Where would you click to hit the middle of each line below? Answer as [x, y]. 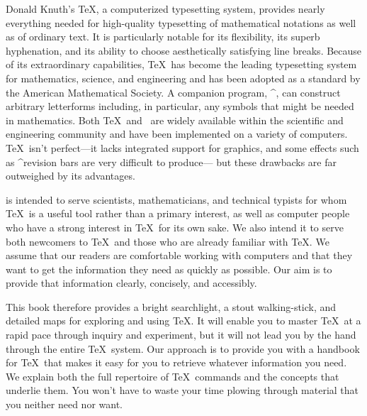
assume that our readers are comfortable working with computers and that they [179, 255]
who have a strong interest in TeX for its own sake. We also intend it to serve [175, 227]
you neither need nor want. [64, 404]
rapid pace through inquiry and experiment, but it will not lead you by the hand [181, 335]
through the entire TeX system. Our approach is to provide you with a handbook [183, 348]
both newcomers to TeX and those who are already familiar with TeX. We [168, 241]
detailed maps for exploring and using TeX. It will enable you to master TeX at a [183, 321]
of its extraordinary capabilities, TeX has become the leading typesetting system [181, 64]
